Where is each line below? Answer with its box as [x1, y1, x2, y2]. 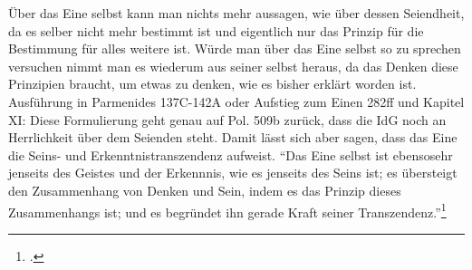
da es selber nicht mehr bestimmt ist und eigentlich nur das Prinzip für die [8, 21, 424, 40]
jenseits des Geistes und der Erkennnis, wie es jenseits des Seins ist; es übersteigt [8, 163, 458, 182]
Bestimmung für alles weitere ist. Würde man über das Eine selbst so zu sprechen [8, 39, 461, 58]
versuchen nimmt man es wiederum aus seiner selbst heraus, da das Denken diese [8, 56, 458, 75]
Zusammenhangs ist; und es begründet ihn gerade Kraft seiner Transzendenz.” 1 [8, 199, 447, 221]
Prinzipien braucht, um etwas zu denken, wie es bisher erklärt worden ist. [8, 74, 417, 93]
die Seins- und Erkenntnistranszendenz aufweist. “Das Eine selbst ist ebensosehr [8, 145, 453, 164]
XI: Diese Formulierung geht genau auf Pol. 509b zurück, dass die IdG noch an [8, 110, 447, 129]
